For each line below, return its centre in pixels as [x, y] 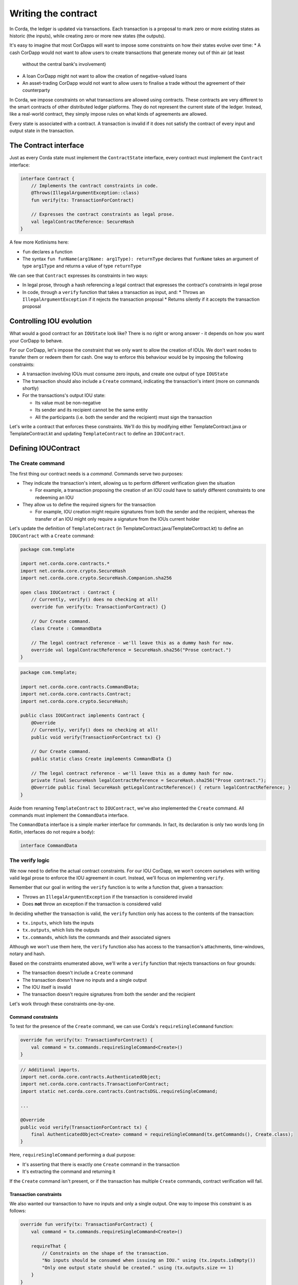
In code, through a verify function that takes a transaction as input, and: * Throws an [114, 292]
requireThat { [49, 1246]
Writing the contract [53, 13]
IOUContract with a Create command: [52, 536]
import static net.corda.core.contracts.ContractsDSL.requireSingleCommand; [119, 1091]
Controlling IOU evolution [51, 321]
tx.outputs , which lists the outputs [61, 930]
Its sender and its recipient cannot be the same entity [92, 410]
